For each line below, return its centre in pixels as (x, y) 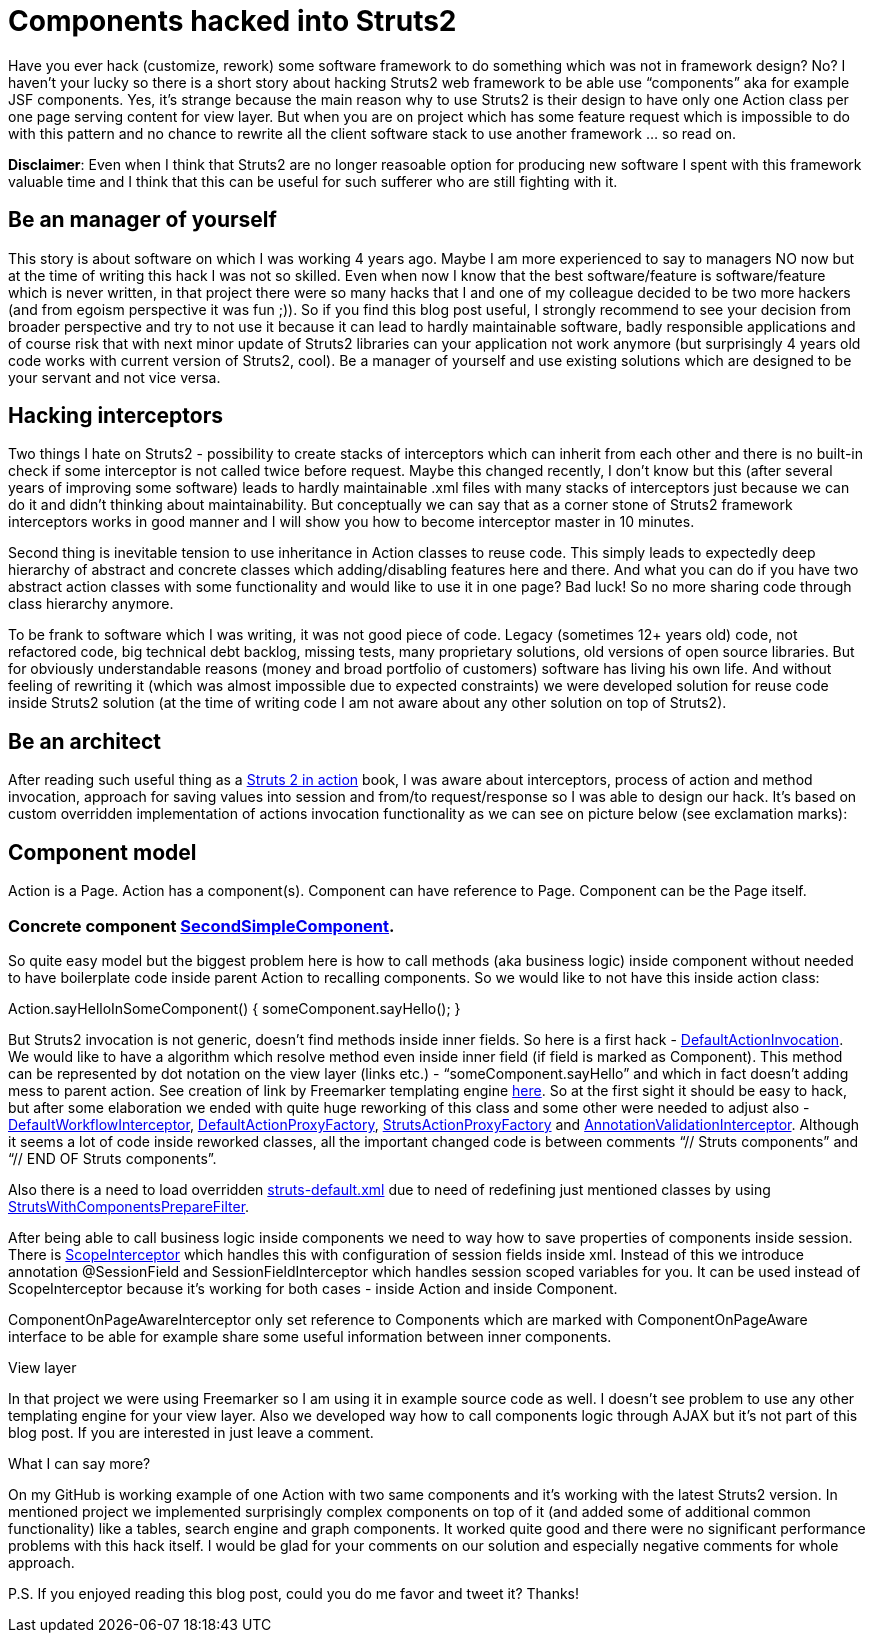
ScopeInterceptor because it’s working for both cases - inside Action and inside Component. (313, 1288)
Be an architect (85, 741)
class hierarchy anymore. (91, 604)
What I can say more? (79, 1463)
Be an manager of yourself (142, 220)
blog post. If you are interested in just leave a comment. (191, 1432)
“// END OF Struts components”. (112, 1158)
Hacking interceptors (116, 416)
